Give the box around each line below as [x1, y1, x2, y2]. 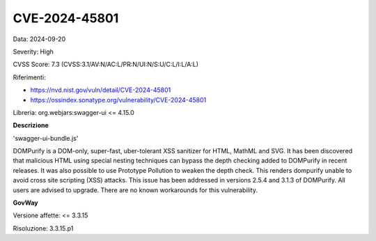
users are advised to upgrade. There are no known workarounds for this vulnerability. [13, 185, 258, 194]
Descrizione [13, 121, 49, 130]
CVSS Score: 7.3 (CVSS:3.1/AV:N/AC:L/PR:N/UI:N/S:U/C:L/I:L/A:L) [13, 60, 198, 69]
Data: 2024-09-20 [13, 35, 66, 43]
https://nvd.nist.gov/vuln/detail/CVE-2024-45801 [30, 86, 171, 94]
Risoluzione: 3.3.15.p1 [13, 224, 74, 233]
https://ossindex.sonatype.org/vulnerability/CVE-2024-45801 [30, 95, 207, 104]
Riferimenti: [13, 73, 46, 81]
